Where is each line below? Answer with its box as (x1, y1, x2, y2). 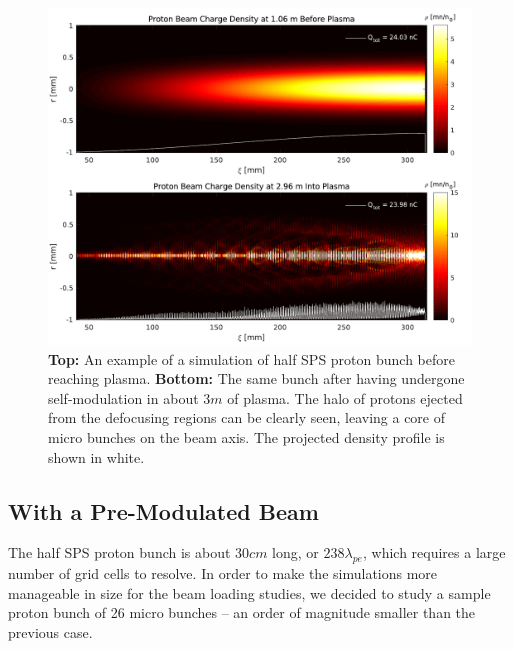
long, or (272, 542, 319, 563)
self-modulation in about (48, 387, 199, 408)
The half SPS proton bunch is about (8, 542, 231, 563)
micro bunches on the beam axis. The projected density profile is (48, 427, 445, 448)
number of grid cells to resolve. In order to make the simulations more (8, 563, 438, 584)
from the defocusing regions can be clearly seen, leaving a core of (48, 407, 446, 428)
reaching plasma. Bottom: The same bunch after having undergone (48, 368, 465, 389)
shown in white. (48, 446, 145, 467)
